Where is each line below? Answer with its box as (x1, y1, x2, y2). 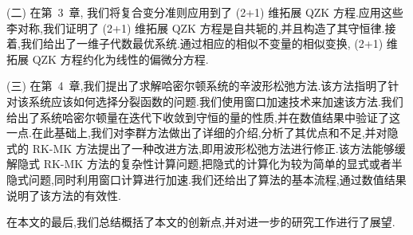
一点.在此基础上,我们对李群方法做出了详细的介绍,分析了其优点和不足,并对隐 (6, 124, 399, 141)
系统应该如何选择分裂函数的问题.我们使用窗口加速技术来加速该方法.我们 (28, 92, 403, 109)
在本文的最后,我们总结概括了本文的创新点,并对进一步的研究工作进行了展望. (6, 213, 395, 230)
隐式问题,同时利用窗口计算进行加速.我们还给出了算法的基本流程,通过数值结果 (6, 170, 407, 187)
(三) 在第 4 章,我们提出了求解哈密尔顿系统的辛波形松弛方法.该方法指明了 (6, 77, 388, 94)
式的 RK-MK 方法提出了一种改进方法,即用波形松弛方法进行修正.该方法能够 (6, 139, 395, 156)
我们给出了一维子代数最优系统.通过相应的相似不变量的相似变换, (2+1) (20, 35, 383, 52)
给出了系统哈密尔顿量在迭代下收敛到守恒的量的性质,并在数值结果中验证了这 (6, 108, 400, 125)
